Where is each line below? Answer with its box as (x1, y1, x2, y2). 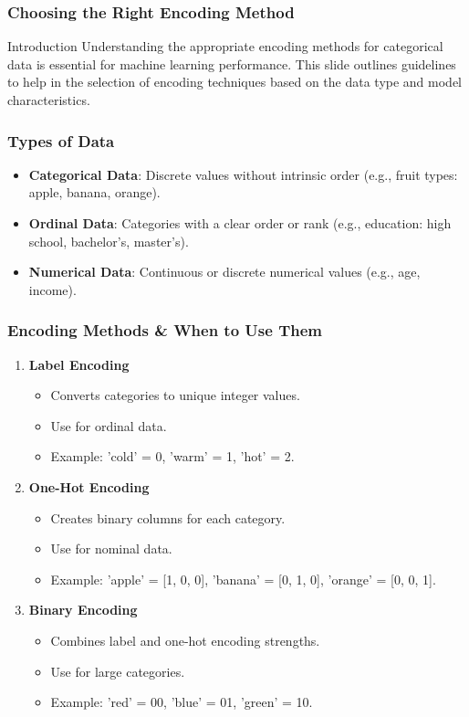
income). (28, 279, 77, 299)
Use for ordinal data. (50, 416, 167, 435)
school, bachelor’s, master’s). (28, 231, 189, 250)
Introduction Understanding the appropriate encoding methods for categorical (7, 37, 443, 56)
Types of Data (7, 129, 115, 152)
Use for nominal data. (50, 539, 172, 558)
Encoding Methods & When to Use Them (7, 319, 322, 342)
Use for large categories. (50, 661, 185, 680)
